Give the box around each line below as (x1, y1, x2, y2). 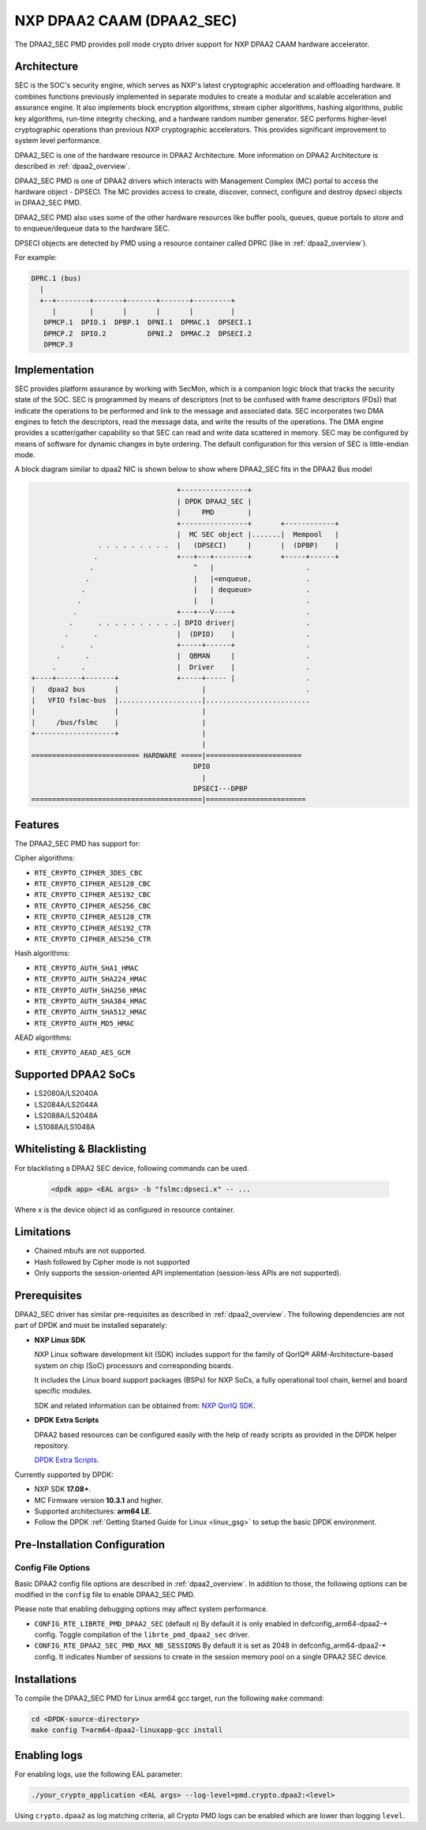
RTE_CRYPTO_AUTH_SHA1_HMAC (34, 963, 139, 973)
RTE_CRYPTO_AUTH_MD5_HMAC (34, 1018, 135, 1028)
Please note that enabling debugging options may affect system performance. (14, 1604, 268, 1614)
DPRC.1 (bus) (31, 273, 82, 283)
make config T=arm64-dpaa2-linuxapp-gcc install (31, 1726, 223, 1734)
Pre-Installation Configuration (14, 1538, 166, 1551)
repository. (34, 1441, 70, 1450)
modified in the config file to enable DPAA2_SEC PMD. (14, 1589, 196, 1599)
